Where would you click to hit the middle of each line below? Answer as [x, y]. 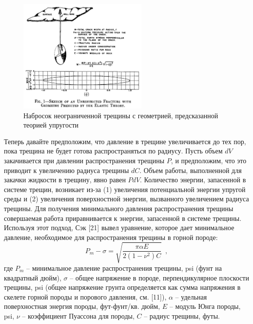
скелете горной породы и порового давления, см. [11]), [85, 296]
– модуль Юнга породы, [205, 306]
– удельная [191, 296]
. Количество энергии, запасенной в [193, 180]
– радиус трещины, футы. [182, 315]
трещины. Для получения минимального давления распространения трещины [119, 208]
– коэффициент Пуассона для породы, [78, 315]
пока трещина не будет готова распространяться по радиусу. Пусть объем [113, 151]
